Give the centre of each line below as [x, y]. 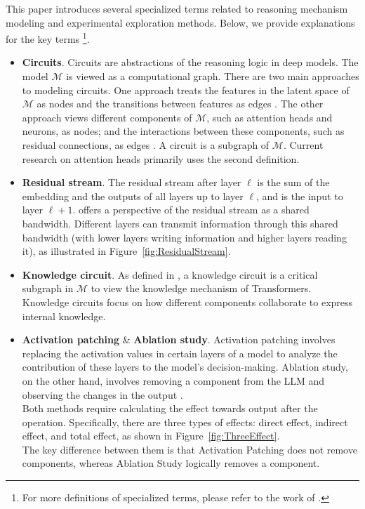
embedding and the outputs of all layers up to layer [133, 196]
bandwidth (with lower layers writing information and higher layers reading [184, 237]
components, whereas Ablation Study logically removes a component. [171, 463]
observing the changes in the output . [102, 394]
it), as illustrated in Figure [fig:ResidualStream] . [126, 251]
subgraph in [48, 288]
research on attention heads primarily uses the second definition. [161, 158]
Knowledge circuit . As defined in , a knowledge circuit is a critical [170, 274]
